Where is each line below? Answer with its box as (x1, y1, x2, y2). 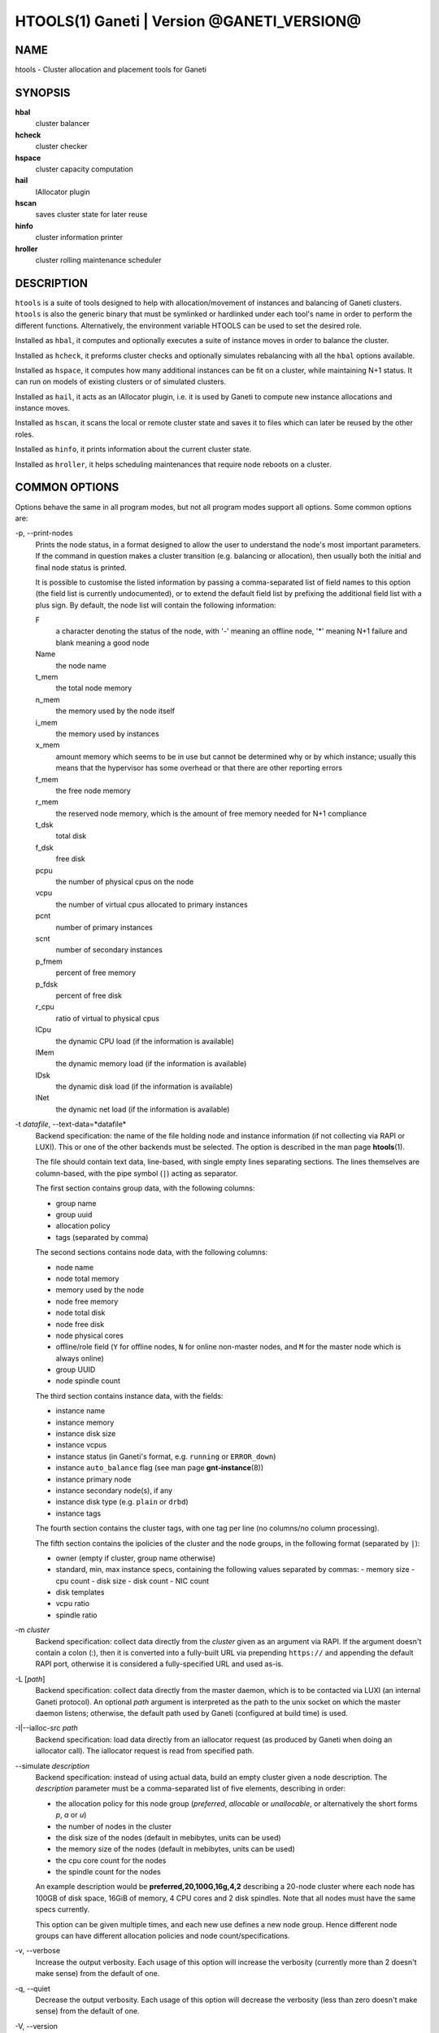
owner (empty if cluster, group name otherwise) (55, 1553, 215, 1563)
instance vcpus (55, 1440, 107, 1450)
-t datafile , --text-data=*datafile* (15, 1119, 127, 1130)
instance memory (55, 1417, 115, 1427)
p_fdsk (35, 979, 59, 989)
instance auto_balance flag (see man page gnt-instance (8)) (55, 1463, 264, 1473)
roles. (15, 429, 34, 439)
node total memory (55, 1273, 120, 1283)
